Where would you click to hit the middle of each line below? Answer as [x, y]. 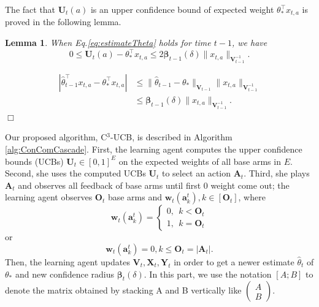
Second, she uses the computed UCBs [75, 173]
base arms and [135, 197]
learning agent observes [49, 197]
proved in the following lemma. [63, 22]
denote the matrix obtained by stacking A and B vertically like [123, 290]
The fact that [30, 9]
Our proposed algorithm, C [56, 137]
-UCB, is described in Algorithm [171, 137]
